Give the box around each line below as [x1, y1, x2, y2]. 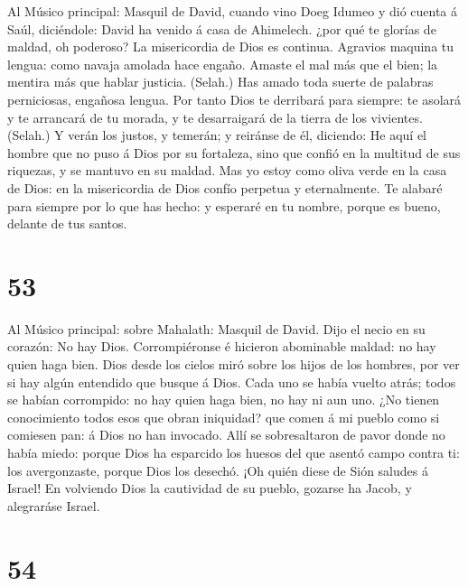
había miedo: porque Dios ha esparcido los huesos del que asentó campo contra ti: [7, 443, 460, 461]
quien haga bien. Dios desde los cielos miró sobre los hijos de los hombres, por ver [7, 355, 460, 374]
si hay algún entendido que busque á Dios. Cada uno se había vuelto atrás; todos [7, 372, 456, 391]
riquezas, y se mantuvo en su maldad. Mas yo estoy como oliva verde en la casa [7, 161, 447, 180]
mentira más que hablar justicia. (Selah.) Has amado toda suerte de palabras [7, 72, 434, 91]
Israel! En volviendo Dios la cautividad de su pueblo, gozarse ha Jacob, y [7, 479, 412, 498]
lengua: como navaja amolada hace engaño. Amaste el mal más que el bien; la [7, 54, 438, 73]
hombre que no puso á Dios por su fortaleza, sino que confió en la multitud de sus [7, 143, 461, 162]
